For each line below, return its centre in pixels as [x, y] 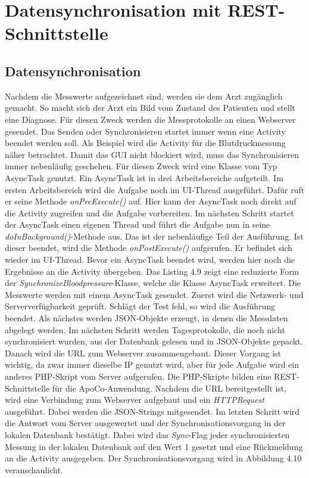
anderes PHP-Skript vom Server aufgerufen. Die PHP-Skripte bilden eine [138, 376]
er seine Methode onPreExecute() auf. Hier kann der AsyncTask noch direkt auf [151, 201]
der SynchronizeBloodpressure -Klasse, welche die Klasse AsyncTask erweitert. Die [153, 283]
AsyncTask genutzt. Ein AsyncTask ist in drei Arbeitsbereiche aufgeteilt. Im [144, 177]
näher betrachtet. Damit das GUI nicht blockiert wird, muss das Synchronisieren [152, 154]
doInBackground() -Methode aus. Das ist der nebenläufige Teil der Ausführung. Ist [154, 236]
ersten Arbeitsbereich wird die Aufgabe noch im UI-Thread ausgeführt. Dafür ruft [155, 189]
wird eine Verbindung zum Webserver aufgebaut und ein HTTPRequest [135, 400]
